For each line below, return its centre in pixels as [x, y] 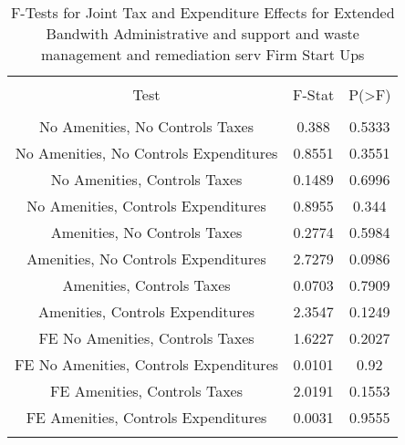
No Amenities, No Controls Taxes [146, 126]
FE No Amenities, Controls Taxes [146, 338]
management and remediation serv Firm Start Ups [203, 54]
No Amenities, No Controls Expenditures [146, 153]
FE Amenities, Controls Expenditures [146, 417]
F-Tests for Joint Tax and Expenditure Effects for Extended [202, 12]
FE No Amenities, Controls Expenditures [147, 364]
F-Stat [314, 94]
